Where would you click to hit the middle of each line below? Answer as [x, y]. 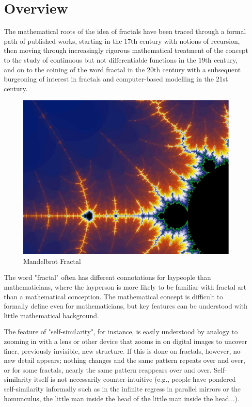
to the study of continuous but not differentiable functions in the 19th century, [121, 59]
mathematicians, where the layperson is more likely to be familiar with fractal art [125, 287]
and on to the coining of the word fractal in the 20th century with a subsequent [122, 69]
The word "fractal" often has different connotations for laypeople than [108, 277]
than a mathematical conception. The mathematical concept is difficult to [113, 296]
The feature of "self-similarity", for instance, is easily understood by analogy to [121, 332]
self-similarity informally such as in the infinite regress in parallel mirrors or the [122, 389]
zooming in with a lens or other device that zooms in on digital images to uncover [126, 341]
